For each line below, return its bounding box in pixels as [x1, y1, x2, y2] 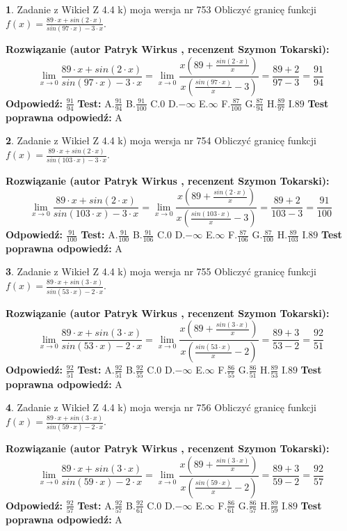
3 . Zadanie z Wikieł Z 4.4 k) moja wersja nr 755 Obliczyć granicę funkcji [6, 264, 316, 279]
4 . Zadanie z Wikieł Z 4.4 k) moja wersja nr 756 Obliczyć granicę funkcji [6, 400, 316, 415]
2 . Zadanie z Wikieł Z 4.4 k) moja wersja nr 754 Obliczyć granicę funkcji [6, 133, 316, 148]
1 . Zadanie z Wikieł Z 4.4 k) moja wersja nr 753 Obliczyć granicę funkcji [6, 2, 316, 16]
